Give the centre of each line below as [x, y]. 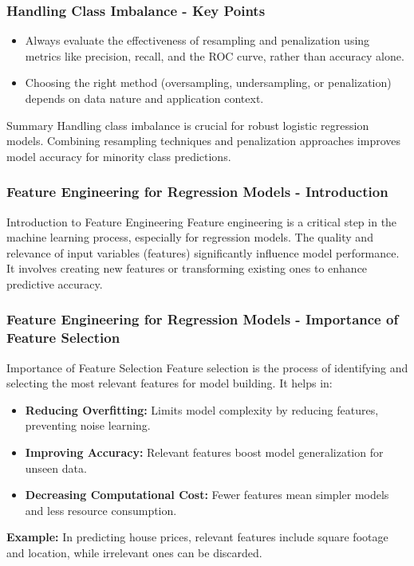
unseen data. [56, 468]
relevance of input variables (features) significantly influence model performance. [203, 252]
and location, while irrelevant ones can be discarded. [134, 553]
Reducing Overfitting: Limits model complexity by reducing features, [202, 409]
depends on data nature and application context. [144, 98]
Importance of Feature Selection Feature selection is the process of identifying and [207, 367]
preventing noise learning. [88, 425]
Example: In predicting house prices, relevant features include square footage [197, 537]
